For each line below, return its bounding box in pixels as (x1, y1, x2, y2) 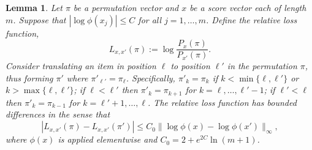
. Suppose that (13, 13, 66, 26)
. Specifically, (126, 71, 175, 84)
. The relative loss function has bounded (148, 96, 297, 108)
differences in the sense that (6, 108, 110, 121)
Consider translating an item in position (6, 59, 156, 72)
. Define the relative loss (206, 13, 297, 26)
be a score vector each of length (189, 1, 306, 13)
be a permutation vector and (73, 1, 179, 13)
